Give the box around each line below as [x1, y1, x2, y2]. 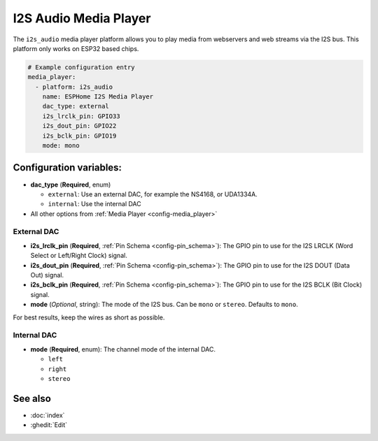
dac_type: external [42, 102, 110, 110]
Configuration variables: [13, 161, 122, 174]
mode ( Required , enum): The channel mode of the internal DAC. [30, 345, 216, 353]
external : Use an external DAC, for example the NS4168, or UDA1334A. [48, 189, 258, 198]
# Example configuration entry [27, 63, 136, 71]
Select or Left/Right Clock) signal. [30, 252, 127, 260]
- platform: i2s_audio [35, 82, 113, 91]
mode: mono [42, 142, 80, 150]
